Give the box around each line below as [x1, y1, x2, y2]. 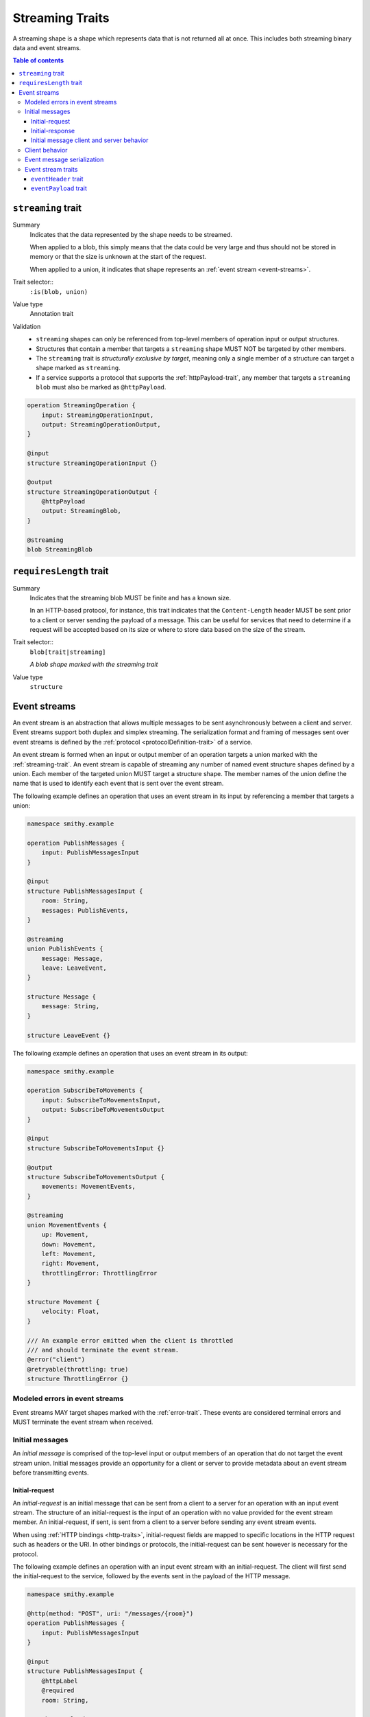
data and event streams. [12, 43, 82, 52]
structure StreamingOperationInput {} [27, 459, 158, 467]
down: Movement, [41, 1240, 96, 1248]
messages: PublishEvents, [41, 907, 129, 914]
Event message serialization [25, 155, 104, 164]
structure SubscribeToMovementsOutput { [27, 1173, 164, 1181]
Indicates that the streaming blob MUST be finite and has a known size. [29, 593, 232, 602]
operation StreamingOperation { [27, 402, 136, 409]
